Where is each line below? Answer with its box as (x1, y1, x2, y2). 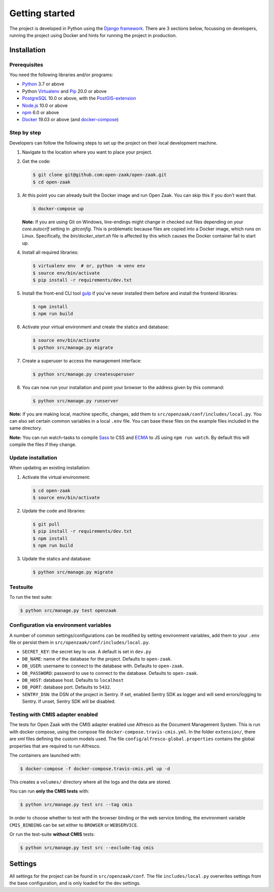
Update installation (9, 454, 57, 461)
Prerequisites (9, 61, 43, 68)
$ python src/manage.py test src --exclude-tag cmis (20, 845, 154, 850)
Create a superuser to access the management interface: (22, 358, 142, 364)
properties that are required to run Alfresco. (9, 743, 101, 749)
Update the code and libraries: (22, 508, 86, 514)
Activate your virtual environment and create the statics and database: (22, 324, 169, 330)
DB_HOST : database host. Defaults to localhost (22, 677, 124, 683)
